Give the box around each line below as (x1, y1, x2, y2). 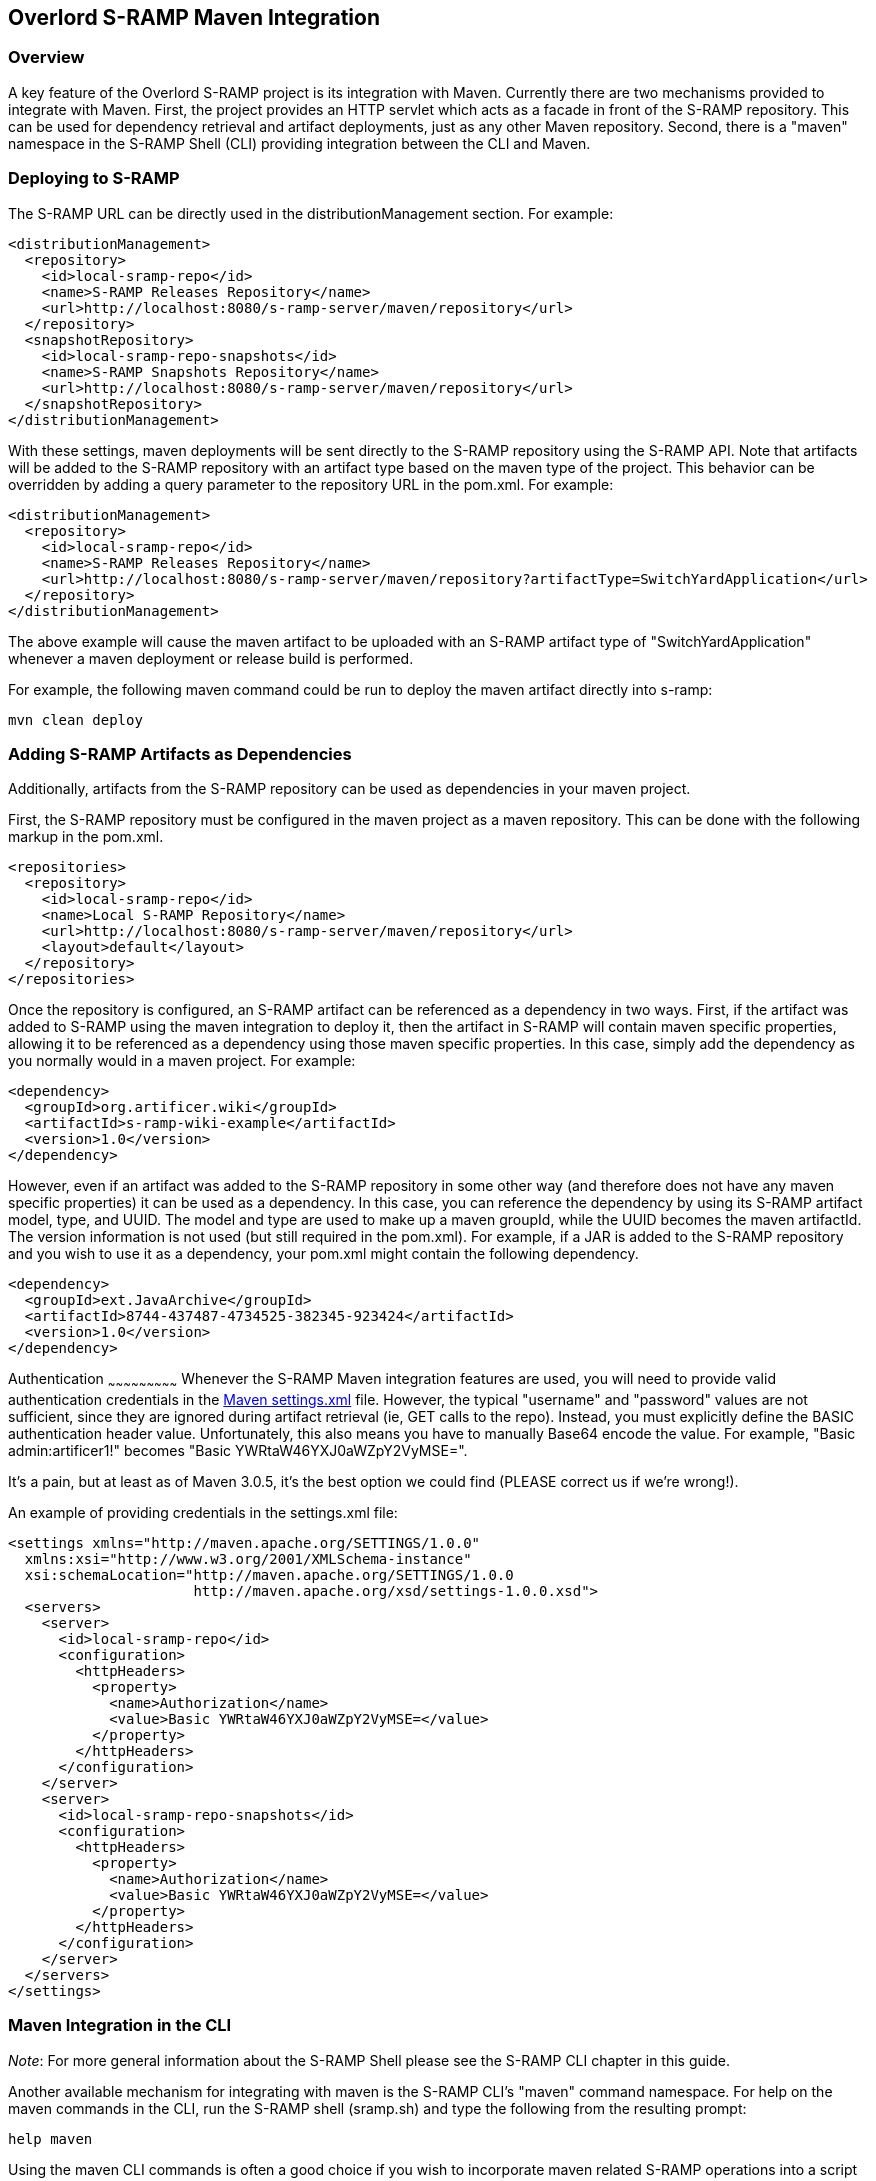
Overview (8, 47, 85, 68)
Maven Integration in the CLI (8, 2015, 232, 2036)
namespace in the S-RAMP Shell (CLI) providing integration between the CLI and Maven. (8, 134, 591, 152)
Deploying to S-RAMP (8, 168, 180, 189)
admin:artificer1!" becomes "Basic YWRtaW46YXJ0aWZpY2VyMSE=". (8, 1442, 468, 1460)
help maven (8, 2130, 93, 2147)
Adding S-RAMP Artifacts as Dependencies (8, 743, 352, 764)
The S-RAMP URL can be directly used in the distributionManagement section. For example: (8, 204, 614, 222)
